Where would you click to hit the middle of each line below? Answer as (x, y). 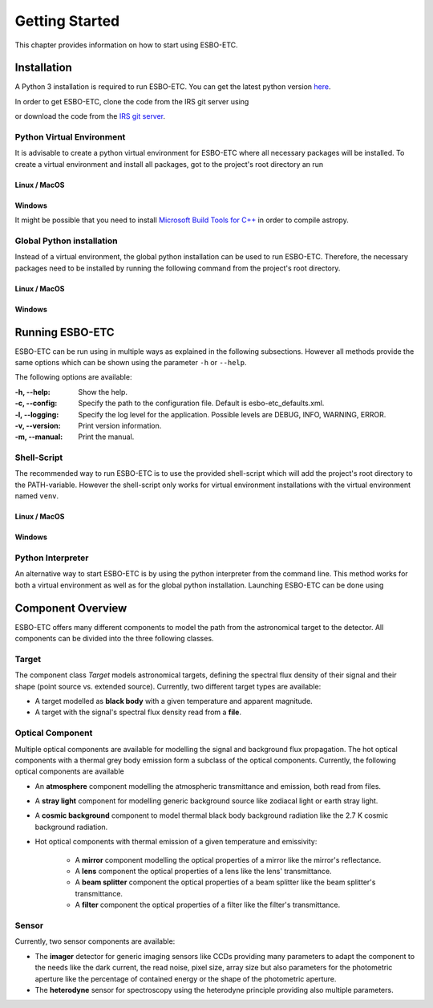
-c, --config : (36, 403)
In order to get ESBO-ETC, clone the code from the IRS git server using (132, 101)
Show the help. (103, 392)
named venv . (37, 496)
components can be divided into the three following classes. (114, 639)
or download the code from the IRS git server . (90, 116)
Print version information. (120, 425)
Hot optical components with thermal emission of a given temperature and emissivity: (176, 842)
